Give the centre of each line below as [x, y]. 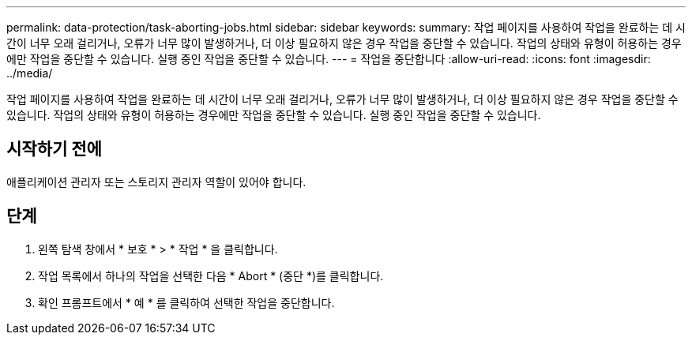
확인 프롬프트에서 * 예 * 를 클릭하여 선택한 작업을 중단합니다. [186, 302]
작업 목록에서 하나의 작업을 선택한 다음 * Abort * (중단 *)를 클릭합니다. [211, 275]
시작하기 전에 [54, 149]
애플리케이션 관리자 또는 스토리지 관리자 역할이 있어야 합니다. [156, 182]
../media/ [30, 73]
